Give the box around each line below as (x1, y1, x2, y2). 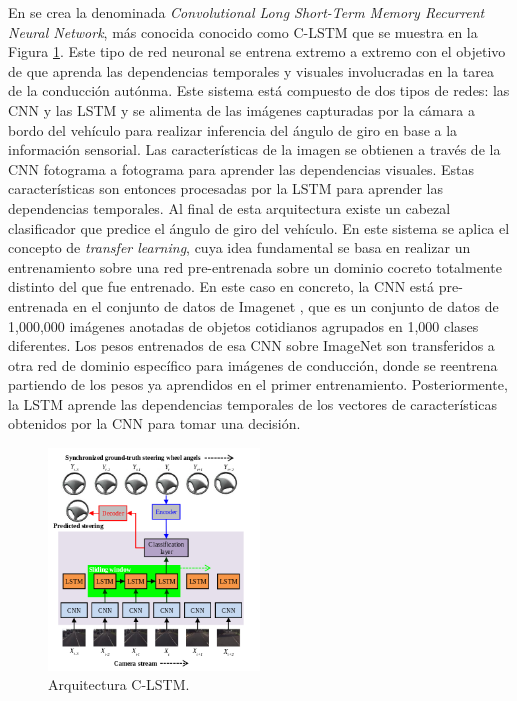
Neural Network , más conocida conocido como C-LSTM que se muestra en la (8, 21, 478, 42)
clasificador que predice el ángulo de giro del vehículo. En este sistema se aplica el (8, 217, 510, 238)
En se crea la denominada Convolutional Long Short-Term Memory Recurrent (8, 2, 485, 22)
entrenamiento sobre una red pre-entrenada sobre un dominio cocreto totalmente (8, 256, 502, 277)
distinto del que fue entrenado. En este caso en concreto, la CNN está (8, 276, 434, 297)
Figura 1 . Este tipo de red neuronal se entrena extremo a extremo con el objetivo (8, 41, 506, 62)
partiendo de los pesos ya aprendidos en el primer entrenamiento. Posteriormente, (8, 374, 508, 395)
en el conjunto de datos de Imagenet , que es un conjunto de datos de (72, 295, 499, 316)
